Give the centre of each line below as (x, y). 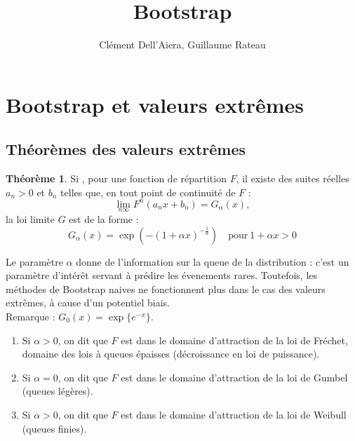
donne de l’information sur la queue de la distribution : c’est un (213, 261)
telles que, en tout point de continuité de (148, 192)
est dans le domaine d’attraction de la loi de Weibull (234, 414)
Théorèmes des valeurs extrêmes (126, 149)
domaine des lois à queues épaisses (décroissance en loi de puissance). (171, 354)
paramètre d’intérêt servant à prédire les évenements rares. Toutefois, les (162, 275)
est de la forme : (104, 219)
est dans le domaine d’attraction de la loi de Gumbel (234, 377)
